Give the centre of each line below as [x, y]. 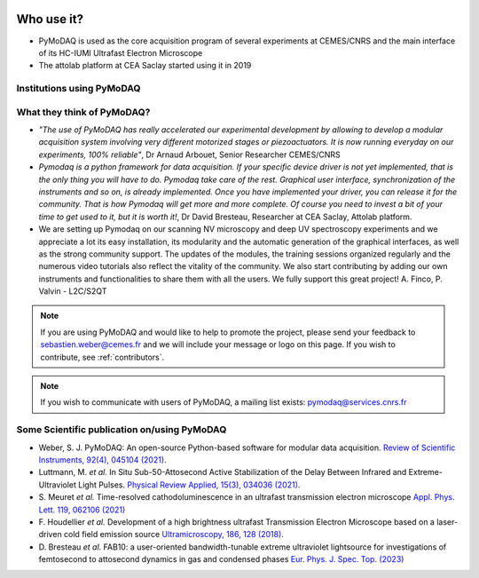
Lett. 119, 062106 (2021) [82, 510]
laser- [447, 522]
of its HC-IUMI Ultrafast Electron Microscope [121, 52]
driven [50, 534]
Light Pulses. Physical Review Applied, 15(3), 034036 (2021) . [189, 485]
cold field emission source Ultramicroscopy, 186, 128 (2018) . [173, 534]
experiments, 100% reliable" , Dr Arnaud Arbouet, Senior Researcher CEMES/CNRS [189, 154]
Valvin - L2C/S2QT [73, 291]
